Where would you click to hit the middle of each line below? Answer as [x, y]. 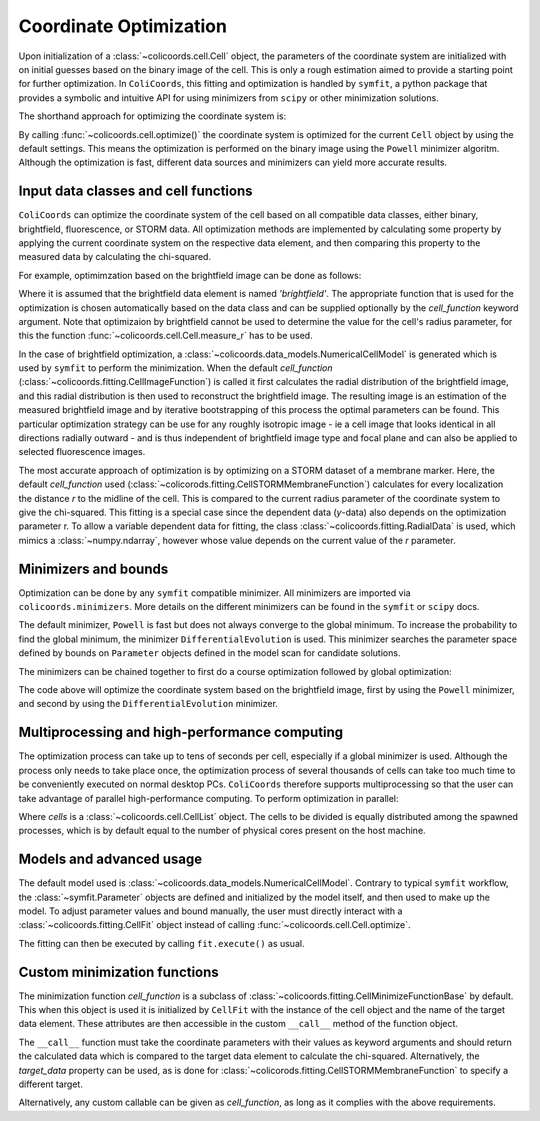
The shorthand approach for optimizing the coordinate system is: [152, 116]
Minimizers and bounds [93, 568]
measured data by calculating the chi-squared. [115, 257]
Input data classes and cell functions [135, 191]
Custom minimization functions [118, 971]
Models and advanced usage [110, 859]
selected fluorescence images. [82, 452]
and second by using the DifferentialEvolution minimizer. [148, 704]
